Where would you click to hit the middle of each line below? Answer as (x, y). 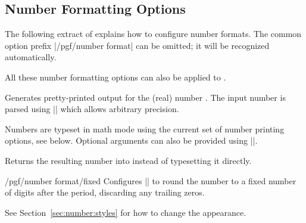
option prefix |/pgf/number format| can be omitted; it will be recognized (137, 45)
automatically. (31, 57)
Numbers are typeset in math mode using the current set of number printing (145, 128)
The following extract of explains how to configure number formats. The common (153, 34)
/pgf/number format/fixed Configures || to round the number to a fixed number (151, 180)
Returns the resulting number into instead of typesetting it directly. (128, 160)
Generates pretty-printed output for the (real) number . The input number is (145, 97)
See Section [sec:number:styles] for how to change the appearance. (126, 212)
